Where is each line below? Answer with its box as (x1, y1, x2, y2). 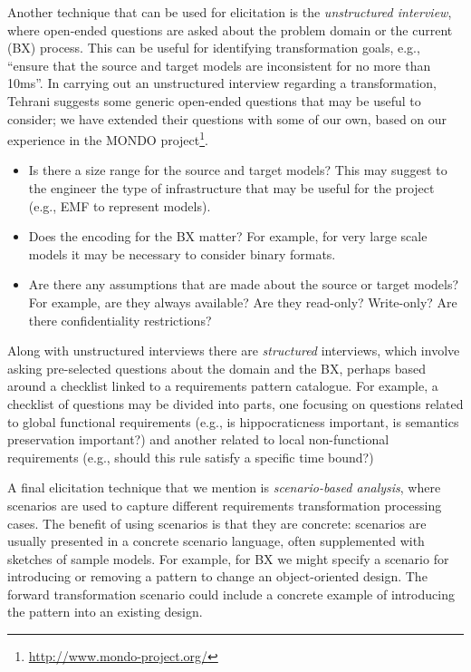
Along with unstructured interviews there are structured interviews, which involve (7, 341, 460, 360)
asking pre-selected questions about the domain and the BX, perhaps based (7, 358, 426, 377)
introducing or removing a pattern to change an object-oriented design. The (7, 567, 428, 586)
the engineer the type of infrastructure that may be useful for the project (28, 179, 435, 197)
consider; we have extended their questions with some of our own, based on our (7, 109, 447, 128)
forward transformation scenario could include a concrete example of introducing (7, 584, 455, 603)
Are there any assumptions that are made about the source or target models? (28, 275, 459, 294)
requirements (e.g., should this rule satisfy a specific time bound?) (7, 447, 374, 466)
